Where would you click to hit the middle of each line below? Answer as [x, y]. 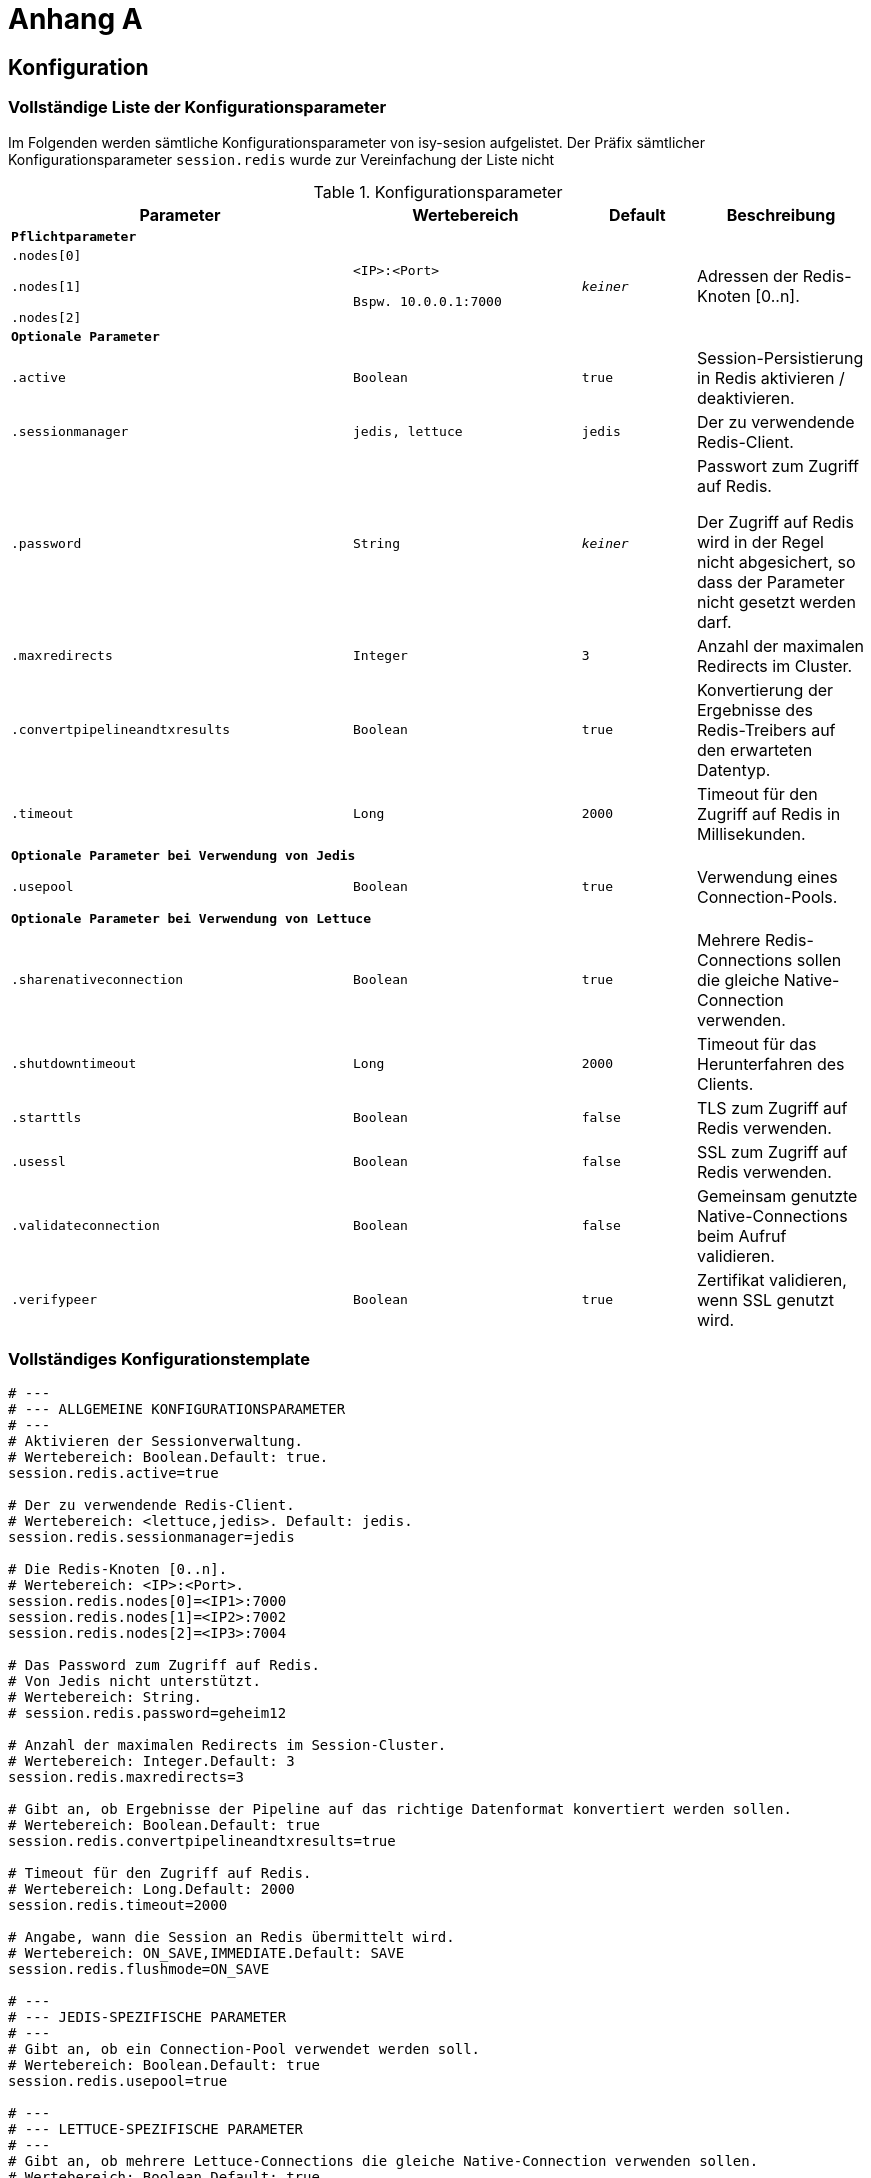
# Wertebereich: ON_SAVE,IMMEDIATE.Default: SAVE [206, 1953]
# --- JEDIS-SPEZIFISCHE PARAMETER [147, 2017]
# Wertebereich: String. [105, 1697]
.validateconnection [85, 1226]
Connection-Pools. [767, 896]
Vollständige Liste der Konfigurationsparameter [197, 107]
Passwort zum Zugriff [777, 465]
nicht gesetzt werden [776, 601]
